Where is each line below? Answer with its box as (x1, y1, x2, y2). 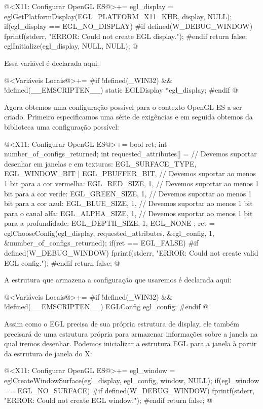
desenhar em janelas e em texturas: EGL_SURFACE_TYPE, (4, 158, 197, 169)
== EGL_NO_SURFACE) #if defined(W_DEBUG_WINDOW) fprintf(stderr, (4, 385, 255, 395)
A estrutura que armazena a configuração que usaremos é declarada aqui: (4, 274, 232, 285)
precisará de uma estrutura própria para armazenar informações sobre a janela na (4, 328, 258, 339)
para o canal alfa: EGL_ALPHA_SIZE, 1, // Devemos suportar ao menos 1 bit (4, 208, 253, 218)
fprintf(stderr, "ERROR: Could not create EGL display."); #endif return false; (4, 30, 247, 41)
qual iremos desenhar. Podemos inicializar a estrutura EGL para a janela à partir (4, 338, 257, 349)
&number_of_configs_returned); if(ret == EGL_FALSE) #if (4, 237, 199, 248)
